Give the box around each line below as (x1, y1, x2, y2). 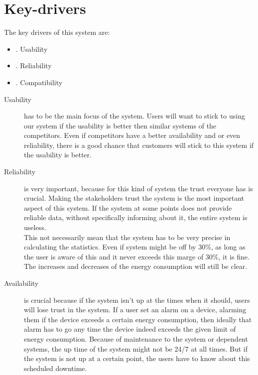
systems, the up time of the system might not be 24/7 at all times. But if (24, 343, 248, 354)
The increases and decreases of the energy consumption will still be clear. (24, 261, 248, 271)
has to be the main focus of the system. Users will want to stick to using (24, 111, 245, 121)
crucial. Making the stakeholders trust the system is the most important (24, 193, 245, 203)
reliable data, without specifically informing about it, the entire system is (24, 212, 248, 223)
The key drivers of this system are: (4, 27, 110, 37)
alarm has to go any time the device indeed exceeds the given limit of (24, 324, 236, 334)
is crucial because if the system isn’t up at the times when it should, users (24, 294, 250, 305)
